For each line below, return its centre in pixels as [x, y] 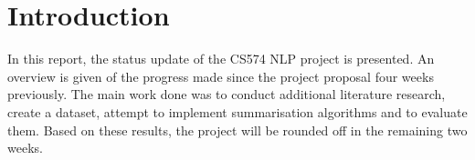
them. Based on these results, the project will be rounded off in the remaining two [237, 130]
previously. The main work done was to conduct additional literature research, [227, 94]
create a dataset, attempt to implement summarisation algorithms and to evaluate [237, 111]
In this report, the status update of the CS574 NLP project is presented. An [221, 59]
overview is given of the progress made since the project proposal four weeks [221, 76]
